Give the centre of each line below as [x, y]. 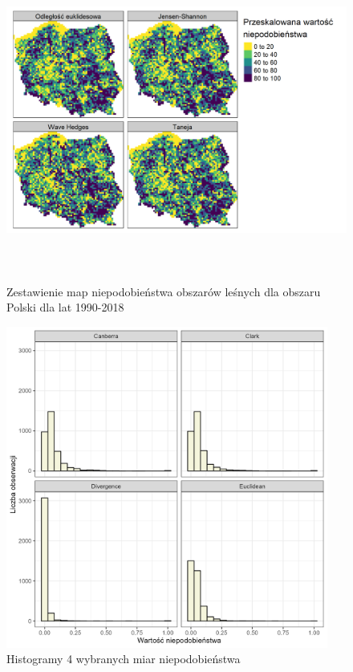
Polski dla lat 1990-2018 [65, 307]
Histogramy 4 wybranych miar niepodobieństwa [124, 659]
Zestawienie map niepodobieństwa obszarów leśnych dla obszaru [164, 291]
